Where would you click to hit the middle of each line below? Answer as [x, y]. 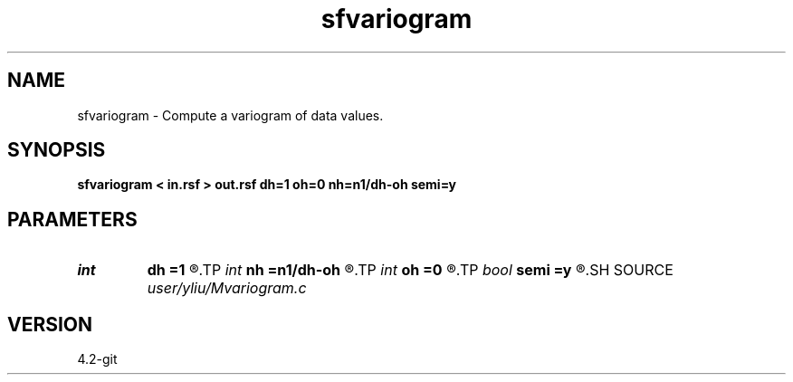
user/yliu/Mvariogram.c [227, 288]
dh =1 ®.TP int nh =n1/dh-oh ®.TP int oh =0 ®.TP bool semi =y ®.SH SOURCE [410, 270]
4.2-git [97, 359]
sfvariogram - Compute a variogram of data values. [230, 115]
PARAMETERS [72, 219]
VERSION [50, 324]
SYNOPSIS [57, 150]
